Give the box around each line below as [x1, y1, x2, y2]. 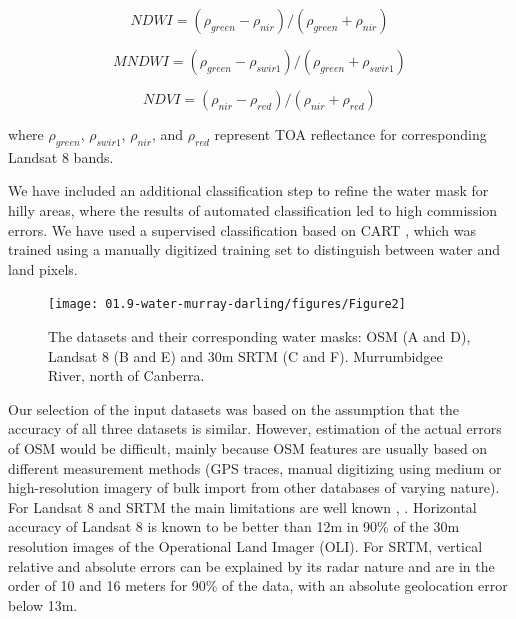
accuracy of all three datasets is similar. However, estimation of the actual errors [8, 418, 502, 439]
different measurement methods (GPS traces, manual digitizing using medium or [8, 457, 502, 478]
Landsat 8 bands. [8, 146, 114, 167]
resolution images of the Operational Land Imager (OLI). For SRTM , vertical [8, 535, 483, 556]
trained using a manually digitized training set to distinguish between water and [8, 239, 501, 260]
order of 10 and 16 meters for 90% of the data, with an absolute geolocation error [8, 575, 508, 596]
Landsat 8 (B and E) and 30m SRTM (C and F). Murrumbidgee [48, 345, 443, 366]
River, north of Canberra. [48, 365, 205, 386]
